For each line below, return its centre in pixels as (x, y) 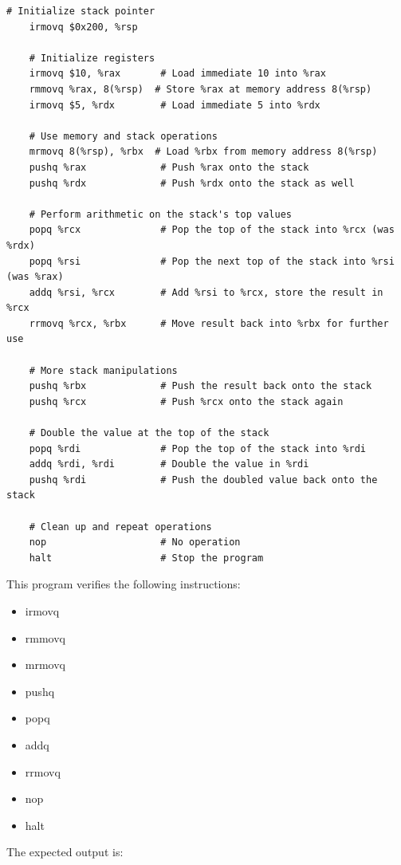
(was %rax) (35, 277)
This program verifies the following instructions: (124, 584)
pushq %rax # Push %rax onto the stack (169, 167)
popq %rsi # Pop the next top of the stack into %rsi (212, 261)
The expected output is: (65, 852)
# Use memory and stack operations (123, 136)
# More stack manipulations (103, 370)
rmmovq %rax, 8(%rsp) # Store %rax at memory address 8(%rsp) (200, 89)
